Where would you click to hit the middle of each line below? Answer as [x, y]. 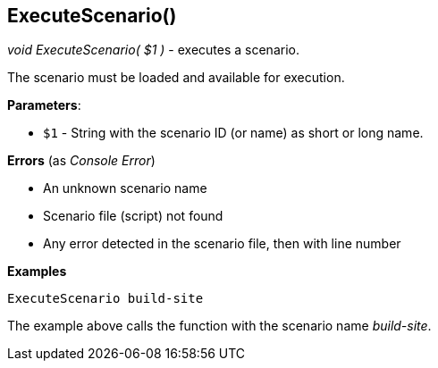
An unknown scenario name [125, 188]
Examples [37, 272]
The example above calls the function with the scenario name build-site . [219, 326]
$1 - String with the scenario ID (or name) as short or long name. [233, 133]
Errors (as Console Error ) [81, 161]
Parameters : [44, 105]
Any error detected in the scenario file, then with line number [222, 244]
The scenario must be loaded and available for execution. [176, 78]
